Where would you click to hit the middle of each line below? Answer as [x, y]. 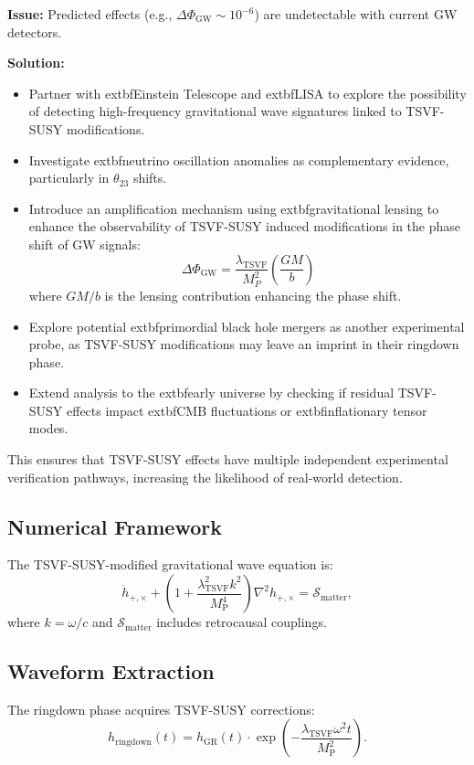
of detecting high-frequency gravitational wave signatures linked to [215, 111]
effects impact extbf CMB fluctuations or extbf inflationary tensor [247, 410]
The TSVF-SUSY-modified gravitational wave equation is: [170, 564]
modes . [48, 428]
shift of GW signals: [84, 244]
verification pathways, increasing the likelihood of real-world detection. [205, 477]
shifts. [150, 178]
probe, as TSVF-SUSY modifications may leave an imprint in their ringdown [244, 344]
